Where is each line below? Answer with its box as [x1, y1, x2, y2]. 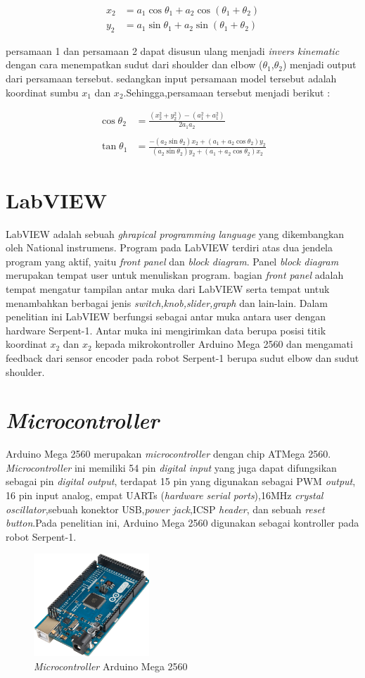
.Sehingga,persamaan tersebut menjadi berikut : [123, 84, 331, 99]
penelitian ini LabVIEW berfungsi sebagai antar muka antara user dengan [6, 309, 326, 324]
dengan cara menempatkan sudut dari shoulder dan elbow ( [6, 57, 263, 72]
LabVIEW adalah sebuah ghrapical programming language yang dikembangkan [6, 226, 345, 241]
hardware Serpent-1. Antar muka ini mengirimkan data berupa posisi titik [6, 322, 326, 337]
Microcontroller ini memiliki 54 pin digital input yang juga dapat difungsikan [6, 460, 337, 475]
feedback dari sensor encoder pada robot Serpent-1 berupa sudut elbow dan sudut [6, 350, 359, 365]
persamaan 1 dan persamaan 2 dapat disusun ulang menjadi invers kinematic [6, 43, 340, 58]
